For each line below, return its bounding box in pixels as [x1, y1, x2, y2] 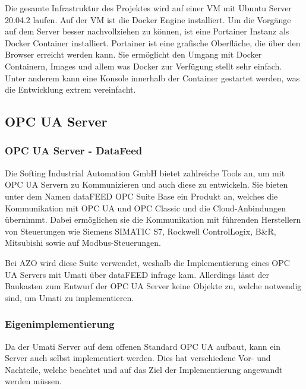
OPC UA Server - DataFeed [5, 143, 143, 158]
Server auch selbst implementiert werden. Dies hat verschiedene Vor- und [5, 352, 271, 364]
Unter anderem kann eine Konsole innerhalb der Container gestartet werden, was [5, 71, 300, 84]
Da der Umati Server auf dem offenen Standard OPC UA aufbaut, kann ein [5, 340, 281, 352]
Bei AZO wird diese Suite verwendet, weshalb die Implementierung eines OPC [5, 256, 290, 268]
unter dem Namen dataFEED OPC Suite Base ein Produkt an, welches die [5, 189, 278, 202]
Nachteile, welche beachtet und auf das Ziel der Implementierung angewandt [5, 363, 283, 375]
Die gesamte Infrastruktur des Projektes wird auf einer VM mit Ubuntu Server [5, 2, 292, 14]
